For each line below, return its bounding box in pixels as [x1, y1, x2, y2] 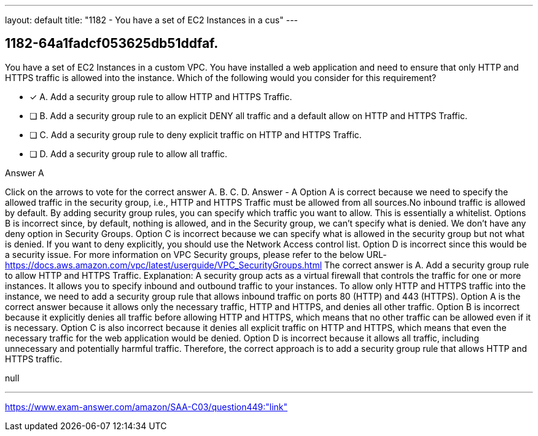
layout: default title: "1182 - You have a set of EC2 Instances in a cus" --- [5, 15, 298, 25]
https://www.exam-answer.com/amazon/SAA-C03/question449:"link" [5, 401, 288, 412]
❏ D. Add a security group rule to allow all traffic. [29, 148, 228, 159]
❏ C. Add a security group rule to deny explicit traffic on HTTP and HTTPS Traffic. [29, 129, 362, 140]
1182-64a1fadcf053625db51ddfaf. [5, 36, 219, 52]
